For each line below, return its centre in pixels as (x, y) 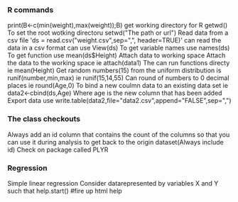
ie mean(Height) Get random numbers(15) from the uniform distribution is (114, 71)
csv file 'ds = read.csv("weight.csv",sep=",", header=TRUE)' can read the (114, 40)
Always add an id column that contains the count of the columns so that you (119, 134)
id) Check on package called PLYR (58, 150)
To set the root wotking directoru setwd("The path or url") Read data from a (118, 33)
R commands (31, 10)
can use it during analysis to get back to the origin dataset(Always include (115, 142)
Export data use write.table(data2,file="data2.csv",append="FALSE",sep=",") (119, 101)
